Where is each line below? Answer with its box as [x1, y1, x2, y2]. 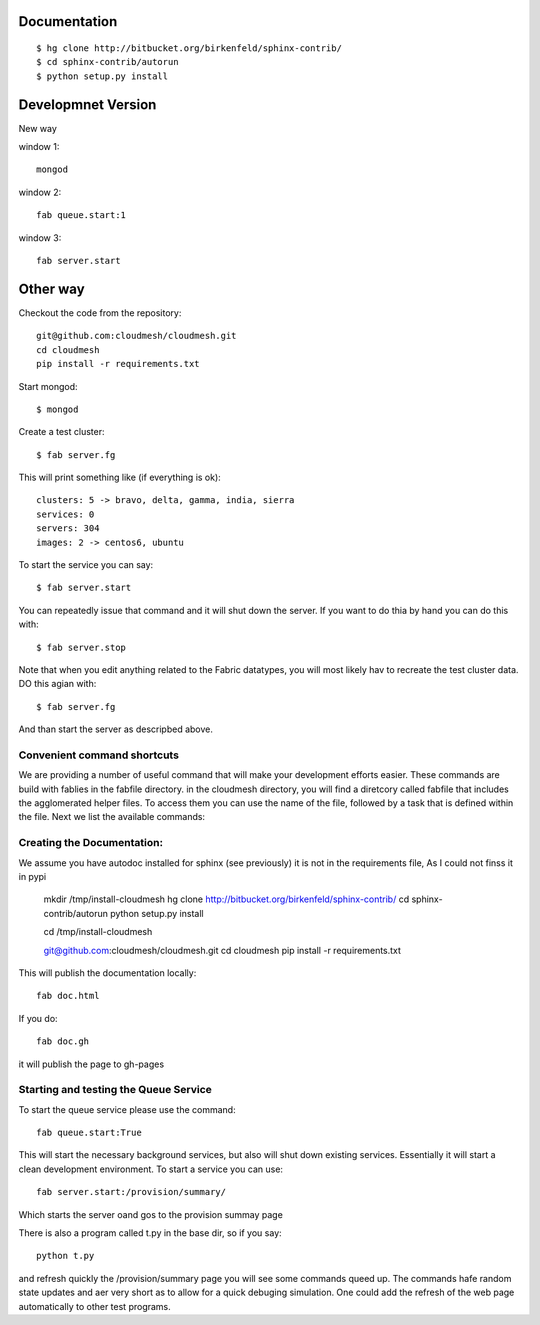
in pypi [18, 871, 47, 882]
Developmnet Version [18, 96, 157, 113]
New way [18, 122, 57, 134]
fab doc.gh [36, 1036, 90, 1047]
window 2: [18, 186, 62, 198]
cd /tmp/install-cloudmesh [43, 926, 153, 938]
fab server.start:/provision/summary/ [36, 1186, 227, 1198]
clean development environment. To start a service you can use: [18, 1163, 284, 1175]
